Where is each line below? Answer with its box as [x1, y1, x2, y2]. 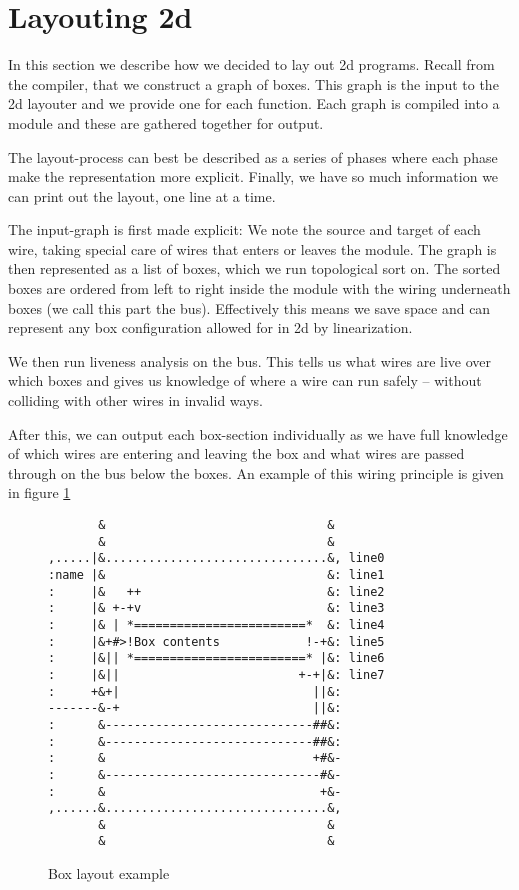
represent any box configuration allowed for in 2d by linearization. [8, 317, 413, 338]
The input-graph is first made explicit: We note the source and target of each [8, 219, 481, 240]
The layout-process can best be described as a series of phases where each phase [8, 146, 498, 167]
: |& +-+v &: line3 [48, 601, 385, 616]
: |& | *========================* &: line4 [48, 617, 385, 632]
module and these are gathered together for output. [8, 112, 324, 133]
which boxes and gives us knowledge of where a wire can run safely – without [8, 370, 482, 391]
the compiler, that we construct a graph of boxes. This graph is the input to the [8, 73, 499, 94]
